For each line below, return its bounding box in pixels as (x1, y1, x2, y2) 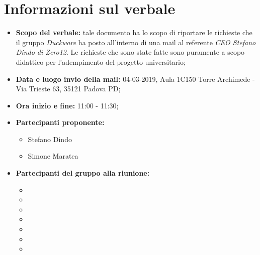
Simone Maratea (28, 151, 78, 161)
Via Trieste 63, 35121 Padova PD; (16, 83, 121, 94)
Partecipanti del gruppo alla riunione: (16, 168, 150, 178)
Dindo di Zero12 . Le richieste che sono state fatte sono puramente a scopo (16, 47, 245, 57)
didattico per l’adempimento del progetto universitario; (16, 56, 186, 67)
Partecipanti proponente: (16, 117, 105, 127)
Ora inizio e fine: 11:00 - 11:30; (16, 100, 119, 110)
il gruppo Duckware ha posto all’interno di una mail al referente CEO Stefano (16, 37, 256, 47)
